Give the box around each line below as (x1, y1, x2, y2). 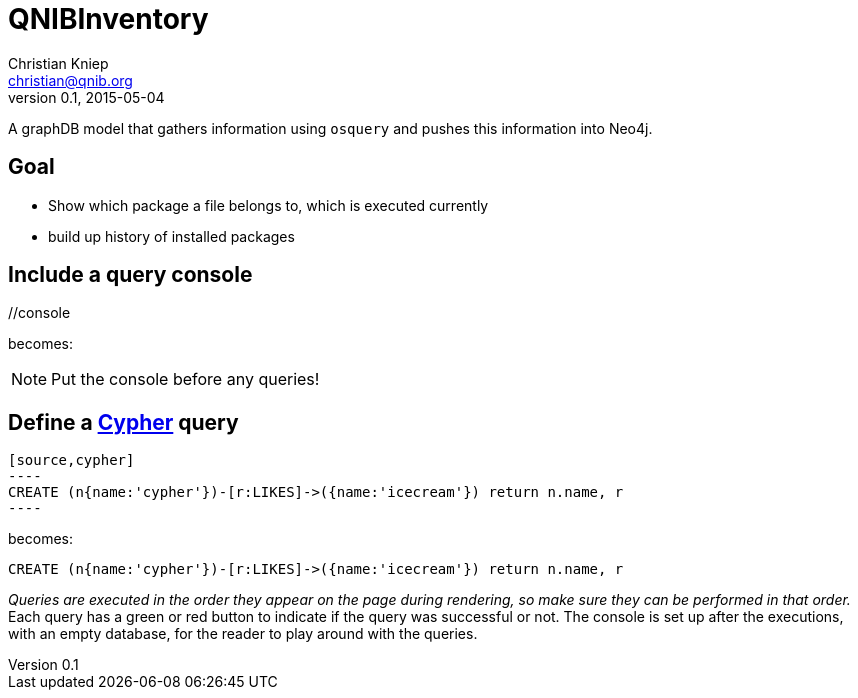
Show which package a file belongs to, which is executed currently (48, 196, 489, 214)
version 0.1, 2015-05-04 (8, 88, 165, 106)
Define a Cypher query (8, 409, 239, 435)
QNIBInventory (8, 2, 209, 36)
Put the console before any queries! (51, 369, 320, 390)
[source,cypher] (8, 452, 135, 469)
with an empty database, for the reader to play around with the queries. (8, 625, 478, 643)
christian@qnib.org (8, 71, 133, 89)
